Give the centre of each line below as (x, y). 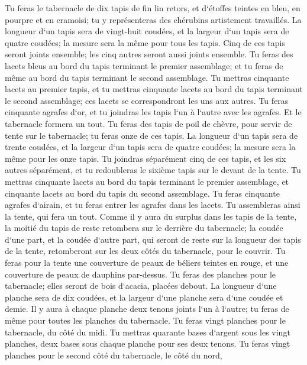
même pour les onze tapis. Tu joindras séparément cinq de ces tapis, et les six (146, 158)
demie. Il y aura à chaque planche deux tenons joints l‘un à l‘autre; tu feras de (147, 309)
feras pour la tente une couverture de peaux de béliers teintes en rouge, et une (147, 263)
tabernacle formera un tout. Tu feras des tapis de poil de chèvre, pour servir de (148, 123)
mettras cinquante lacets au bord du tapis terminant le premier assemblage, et (147, 181)
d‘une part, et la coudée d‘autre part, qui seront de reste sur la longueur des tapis (153, 239)
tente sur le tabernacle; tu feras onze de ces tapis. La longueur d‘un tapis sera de (151, 135)
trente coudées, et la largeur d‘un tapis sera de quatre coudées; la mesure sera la (150, 147)
